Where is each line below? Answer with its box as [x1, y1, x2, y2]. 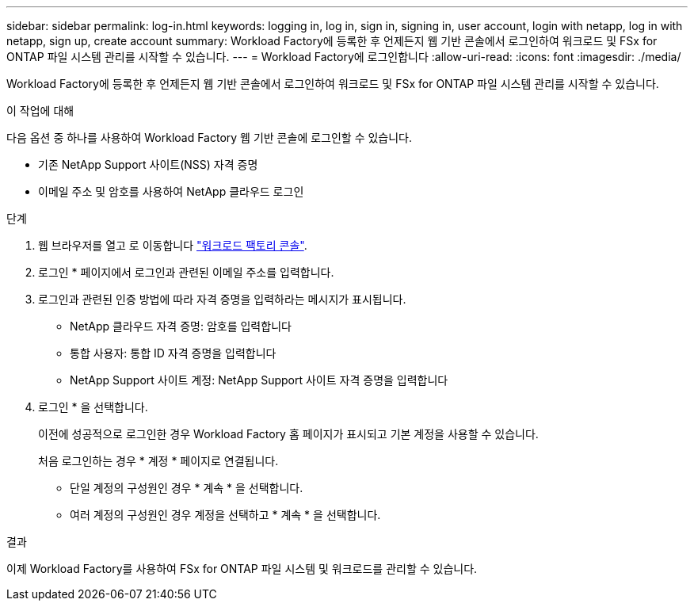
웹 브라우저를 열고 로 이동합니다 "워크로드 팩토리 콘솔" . [38, 239, 307, 252]
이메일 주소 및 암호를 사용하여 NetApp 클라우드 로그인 [38, 185, 304, 198]
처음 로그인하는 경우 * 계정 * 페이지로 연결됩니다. [38, 454, 279, 468]
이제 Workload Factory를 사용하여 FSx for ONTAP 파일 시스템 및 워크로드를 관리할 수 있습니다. [6, 562, 478, 575]
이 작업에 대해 [6, 104, 74, 117]
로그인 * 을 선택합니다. [38, 400, 148, 414]
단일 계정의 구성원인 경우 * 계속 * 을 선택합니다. [70, 481, 303, 494]
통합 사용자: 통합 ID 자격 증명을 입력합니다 [70, 346, 276, 360]
